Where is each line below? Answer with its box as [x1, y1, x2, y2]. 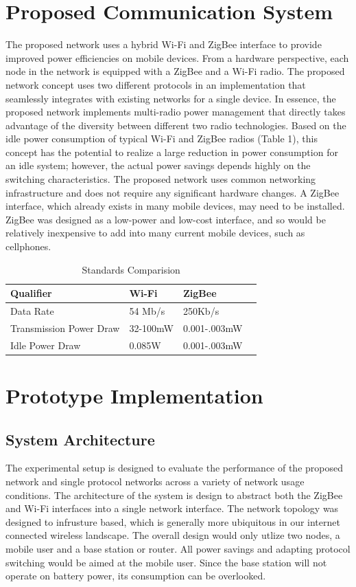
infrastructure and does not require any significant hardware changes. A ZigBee [5, 185, 340, 199]
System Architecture [5, 428, 155, 450]
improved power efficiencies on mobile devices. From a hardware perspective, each [5, 50, 349, 65]
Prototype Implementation [5, 381, 263, 410]
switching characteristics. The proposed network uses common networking [5, 172, 316, 186]
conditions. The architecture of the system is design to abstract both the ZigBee [5, 487, 343, 502]
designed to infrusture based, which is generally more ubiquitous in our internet [5, 514, 340, 529]
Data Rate [10, 304, 54, 318]
